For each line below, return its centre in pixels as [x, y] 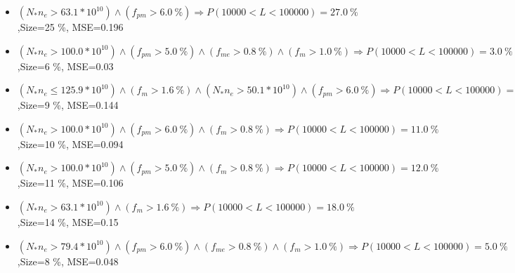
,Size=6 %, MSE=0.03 [65, 66]
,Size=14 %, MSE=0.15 [68, 221]
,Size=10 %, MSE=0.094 [70, 144]
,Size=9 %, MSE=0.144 [68, 105]
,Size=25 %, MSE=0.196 [70, 27]
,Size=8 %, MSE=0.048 [68, 261]
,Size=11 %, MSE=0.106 [70, 183]
